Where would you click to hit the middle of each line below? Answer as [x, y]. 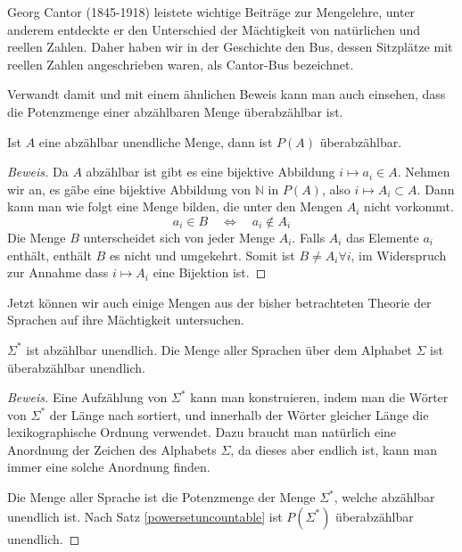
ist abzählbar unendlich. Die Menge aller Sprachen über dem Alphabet [219, 349]
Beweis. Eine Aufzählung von [87, 397]
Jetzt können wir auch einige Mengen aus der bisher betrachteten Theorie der [219, 302]
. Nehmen [424, 172]
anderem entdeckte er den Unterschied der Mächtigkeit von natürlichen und [214, 29]
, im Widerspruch [399, 255]
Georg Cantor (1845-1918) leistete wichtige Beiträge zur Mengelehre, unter [211, 12]
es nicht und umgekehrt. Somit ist [202, 255]
